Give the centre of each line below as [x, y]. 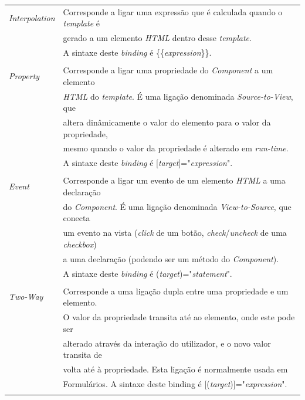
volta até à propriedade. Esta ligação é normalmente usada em [175, 369]
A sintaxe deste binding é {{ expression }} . [137, 52]
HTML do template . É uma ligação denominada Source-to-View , [178, 96]
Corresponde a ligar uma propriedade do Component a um [168, 70]
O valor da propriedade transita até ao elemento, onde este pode [179, 317]
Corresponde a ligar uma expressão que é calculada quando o [173, 11]
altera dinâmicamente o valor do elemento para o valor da [167, 122]
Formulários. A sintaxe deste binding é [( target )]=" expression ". [175, 383]
